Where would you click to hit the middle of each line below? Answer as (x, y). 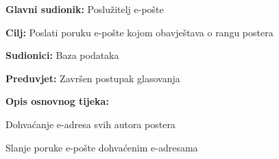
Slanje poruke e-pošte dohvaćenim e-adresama (102, 147)
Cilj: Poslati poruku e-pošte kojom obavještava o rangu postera (139, 32)
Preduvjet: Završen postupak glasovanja (93, 78)
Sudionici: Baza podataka (62, 55)
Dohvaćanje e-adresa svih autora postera (90, 124)
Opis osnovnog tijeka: (57, 101)
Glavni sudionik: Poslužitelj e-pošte (85, 9)
